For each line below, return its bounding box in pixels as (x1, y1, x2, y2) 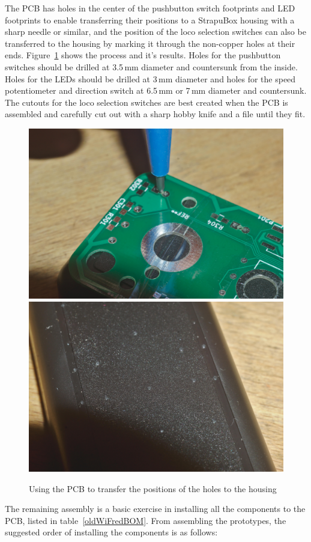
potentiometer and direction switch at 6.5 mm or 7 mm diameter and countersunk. (5, 84, 307, 97)
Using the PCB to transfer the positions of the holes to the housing (29, 482, 277, 495)
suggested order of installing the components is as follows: (5, 526, 218, 538)
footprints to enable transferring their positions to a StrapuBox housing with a (5, 13, 295, 26)
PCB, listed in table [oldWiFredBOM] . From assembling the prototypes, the (5, 514, 286, 526)
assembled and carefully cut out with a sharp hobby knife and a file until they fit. (5, 108, 306, 120)
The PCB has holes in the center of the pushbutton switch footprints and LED (5, 2, 295, 14)
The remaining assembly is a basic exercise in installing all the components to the (5, 502, 306, 515)
